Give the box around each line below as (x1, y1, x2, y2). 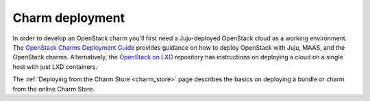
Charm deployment (12, 10, 125, 25)
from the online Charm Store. (12, 85, 95, 93)
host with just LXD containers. (12, 62, 97, 71)
